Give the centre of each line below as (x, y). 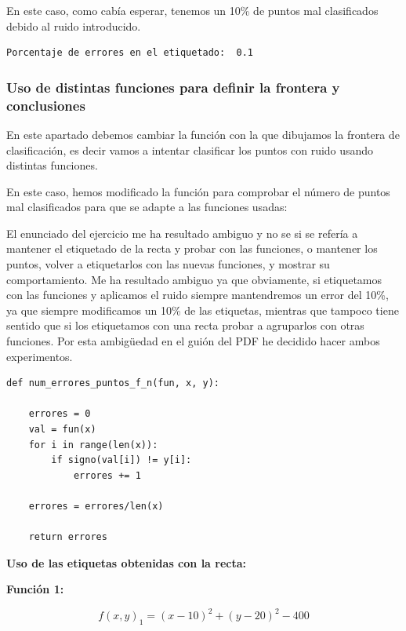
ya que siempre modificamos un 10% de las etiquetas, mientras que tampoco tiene (203, 310)
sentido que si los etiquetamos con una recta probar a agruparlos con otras (185, 325)
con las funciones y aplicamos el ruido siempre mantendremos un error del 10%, (198, 295)
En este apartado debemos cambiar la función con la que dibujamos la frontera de (203, 134)
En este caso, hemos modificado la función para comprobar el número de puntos (198, 191)
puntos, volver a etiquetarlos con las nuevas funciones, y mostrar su (168, 264)
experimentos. (40, 356)
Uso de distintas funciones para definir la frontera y (173, 87)
